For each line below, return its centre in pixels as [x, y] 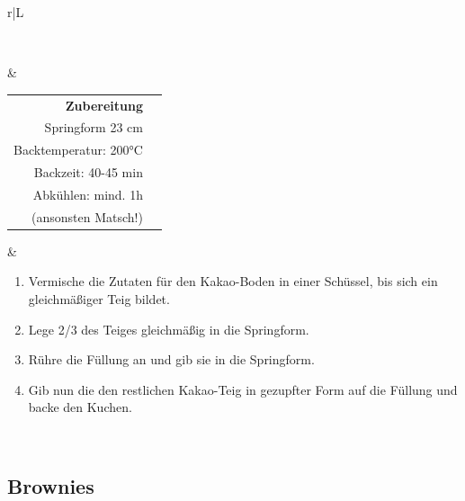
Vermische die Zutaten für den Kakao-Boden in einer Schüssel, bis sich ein [233, 281]
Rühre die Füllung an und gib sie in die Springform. [171, 359]
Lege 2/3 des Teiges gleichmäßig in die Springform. [169, 329]
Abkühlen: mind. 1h [88, 194]
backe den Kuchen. [80, 407]
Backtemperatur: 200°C [78, 150]
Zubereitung [104, 105]
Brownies [51, 485]
